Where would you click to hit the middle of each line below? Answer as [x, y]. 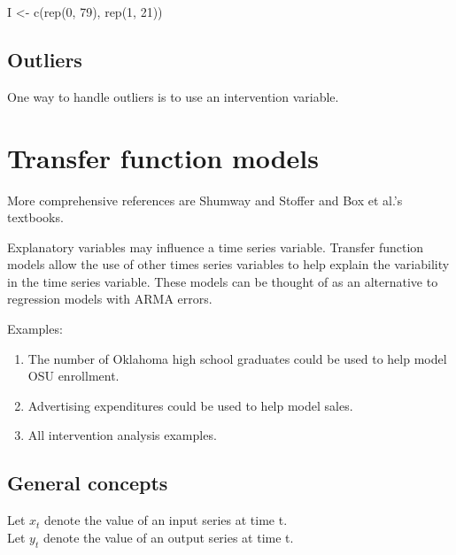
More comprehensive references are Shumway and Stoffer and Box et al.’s [205, 200]
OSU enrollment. [73, 376]
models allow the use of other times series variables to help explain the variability [228, 264]
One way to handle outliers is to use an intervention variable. [173, 96]
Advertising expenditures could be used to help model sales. [190, 405]
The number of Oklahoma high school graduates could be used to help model [237, 358]
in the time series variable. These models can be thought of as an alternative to [223, 281]
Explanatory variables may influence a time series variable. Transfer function [216, 247]
